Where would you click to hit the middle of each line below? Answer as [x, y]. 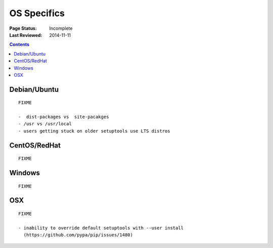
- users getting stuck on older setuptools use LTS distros [94, 131]
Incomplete [61, 28]
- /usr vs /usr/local [45, 124]
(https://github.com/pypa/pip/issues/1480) [78, 235]
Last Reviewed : [26, 35]
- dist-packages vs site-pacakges [64, 117]
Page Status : [23, 28]
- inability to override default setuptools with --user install [101, 228]
